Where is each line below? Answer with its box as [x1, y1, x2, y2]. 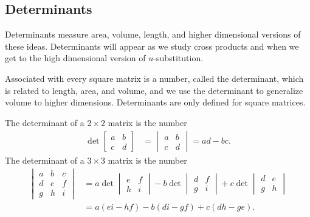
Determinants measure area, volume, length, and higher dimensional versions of [5, 28, 301, 41]
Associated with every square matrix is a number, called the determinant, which [5, 72, 304, 84]
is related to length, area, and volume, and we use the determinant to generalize [5, 84, 303, 96]
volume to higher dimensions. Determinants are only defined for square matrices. [5, 96, 306, 109]
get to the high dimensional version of [5, 52, 146, 64]
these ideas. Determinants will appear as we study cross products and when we [5, 39, 299, 52]
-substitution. [153, 52, 204, 64]
